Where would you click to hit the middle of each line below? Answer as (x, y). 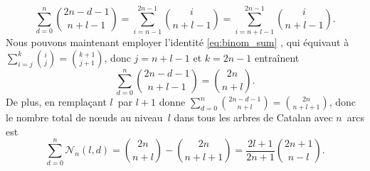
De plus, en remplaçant (56, 102)
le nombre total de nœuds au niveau (84, 117)
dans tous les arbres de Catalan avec (253, 117)
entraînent (277, 57)
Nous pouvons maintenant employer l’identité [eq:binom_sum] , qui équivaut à (178, 42)
